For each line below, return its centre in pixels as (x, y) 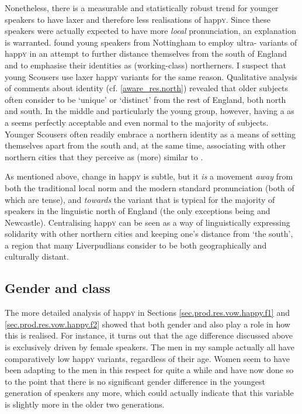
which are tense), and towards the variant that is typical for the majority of (140, 199)
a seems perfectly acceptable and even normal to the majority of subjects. (137, 122)
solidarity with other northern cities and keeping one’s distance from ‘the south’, (149, 234)
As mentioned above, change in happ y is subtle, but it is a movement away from (149, 176)
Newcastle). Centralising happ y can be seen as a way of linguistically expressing (147, 222)
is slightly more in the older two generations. (85, 404)
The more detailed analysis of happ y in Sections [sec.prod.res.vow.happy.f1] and (147, 313)
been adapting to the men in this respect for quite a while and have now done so (149, 370)
